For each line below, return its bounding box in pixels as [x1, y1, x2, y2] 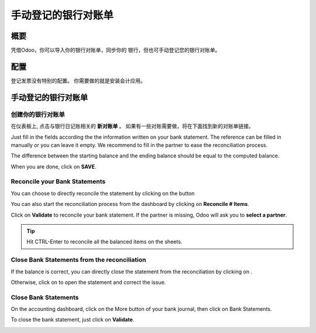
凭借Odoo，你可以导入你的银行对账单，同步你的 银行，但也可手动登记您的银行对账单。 [11, 47, 221, 54]
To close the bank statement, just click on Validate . [11, 316, 135, 323]
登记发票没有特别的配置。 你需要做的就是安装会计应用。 [11, 77, 146, 84]
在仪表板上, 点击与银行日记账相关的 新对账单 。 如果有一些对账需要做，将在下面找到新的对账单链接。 [11, 123, 254, 130]
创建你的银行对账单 [11, 110, 66, 118]
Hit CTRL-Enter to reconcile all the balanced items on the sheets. [26, 238, 183, 245]
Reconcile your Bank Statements [11, 177, 106, 186]
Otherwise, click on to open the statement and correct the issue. [11, 279, 166, 286]
